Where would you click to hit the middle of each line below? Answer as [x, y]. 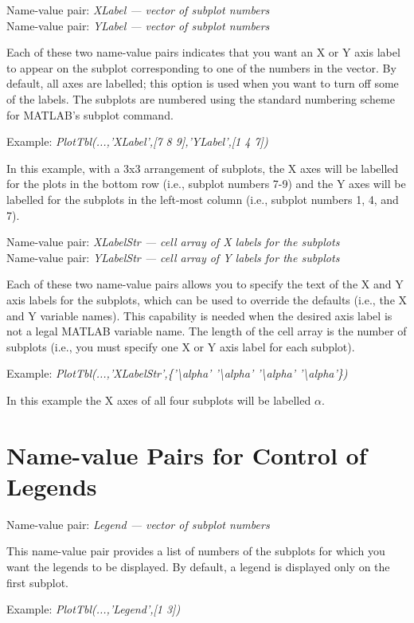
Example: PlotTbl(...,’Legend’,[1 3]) [94, 609]
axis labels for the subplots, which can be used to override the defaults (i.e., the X [207, 299]
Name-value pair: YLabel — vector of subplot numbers [138, 25]
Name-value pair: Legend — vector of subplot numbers [138, 524]
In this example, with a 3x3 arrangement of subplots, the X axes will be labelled [203, 168]
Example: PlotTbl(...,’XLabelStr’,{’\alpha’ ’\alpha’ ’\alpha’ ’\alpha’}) [177, 373]
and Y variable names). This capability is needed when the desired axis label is [199, 315]
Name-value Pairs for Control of [187, 455]
